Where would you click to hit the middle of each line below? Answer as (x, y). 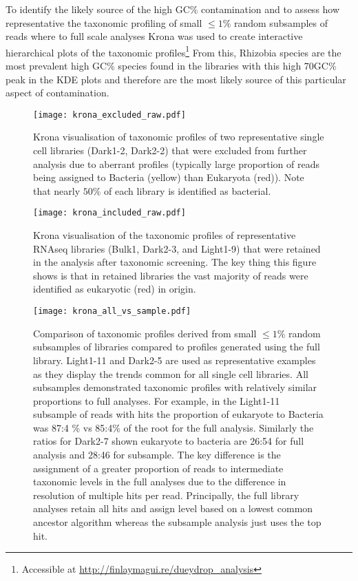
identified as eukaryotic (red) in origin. (115, 289)
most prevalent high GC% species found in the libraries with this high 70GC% (171, 66)
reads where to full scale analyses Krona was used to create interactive (154, 36)
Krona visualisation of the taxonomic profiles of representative (165, 235)
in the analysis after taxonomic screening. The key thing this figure (175, 262)
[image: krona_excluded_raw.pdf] (109, 115)
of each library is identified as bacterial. (188, 190)
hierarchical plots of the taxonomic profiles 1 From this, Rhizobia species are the (173, 51)
